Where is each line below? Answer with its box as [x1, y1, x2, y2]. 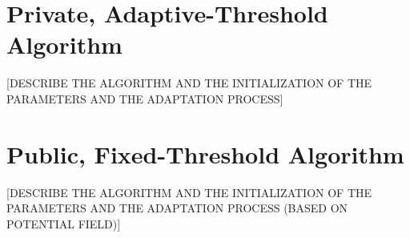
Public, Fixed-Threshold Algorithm [6, 137, 404, 170]
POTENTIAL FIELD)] [6, 215, 121, 232]
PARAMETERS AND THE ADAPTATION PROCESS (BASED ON [6, 200, 348, 216]
